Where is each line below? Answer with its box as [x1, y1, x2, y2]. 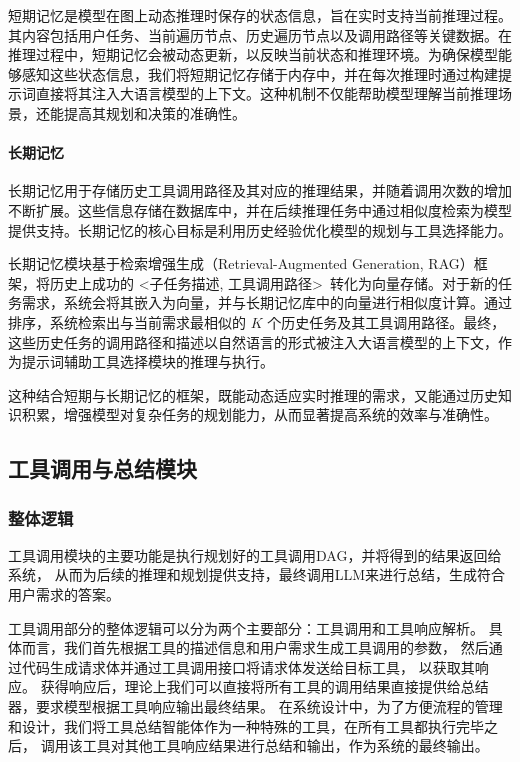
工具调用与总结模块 [8, 453, 197, 484]
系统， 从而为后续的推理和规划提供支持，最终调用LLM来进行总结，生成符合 [8, 564, 505, 585]
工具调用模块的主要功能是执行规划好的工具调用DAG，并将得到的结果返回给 [8, 544, 502, 565]
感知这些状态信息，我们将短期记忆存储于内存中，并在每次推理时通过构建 [21, 63, 498, 84]
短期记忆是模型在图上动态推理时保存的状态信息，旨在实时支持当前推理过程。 [8, 5, 512, 25]
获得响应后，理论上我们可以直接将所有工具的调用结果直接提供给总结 [40, 676, 489, 697]
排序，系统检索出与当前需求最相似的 [8, 311, 246, 332]
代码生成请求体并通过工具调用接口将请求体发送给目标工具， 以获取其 [21, 656, 475, 677]
